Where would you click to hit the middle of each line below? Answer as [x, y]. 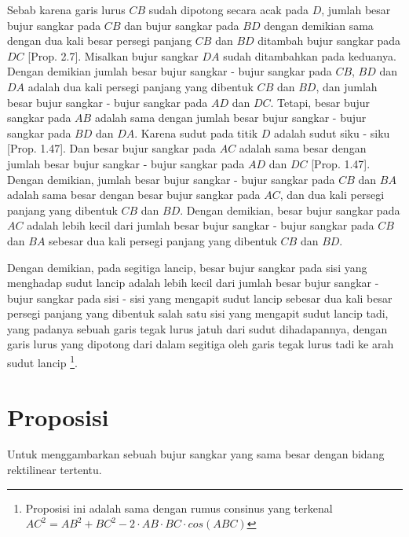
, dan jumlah [347, 86]
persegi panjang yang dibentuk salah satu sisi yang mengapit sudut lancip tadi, [198, 313]
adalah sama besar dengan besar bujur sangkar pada [134, 195]
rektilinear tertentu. [55, 470]
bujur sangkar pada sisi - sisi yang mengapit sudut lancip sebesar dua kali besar [200, 298]
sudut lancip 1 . [42, 361]
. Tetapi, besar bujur [320, 102]
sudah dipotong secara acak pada [228, 9]
